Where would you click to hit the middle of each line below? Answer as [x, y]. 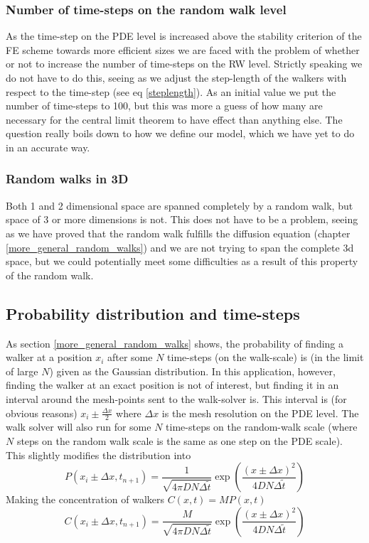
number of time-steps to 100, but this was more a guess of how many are [164, 106]
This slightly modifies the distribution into [98, 455]
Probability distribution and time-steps [153, 313]
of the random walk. [50, 275]
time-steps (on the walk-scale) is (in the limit [266, 357]
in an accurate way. [48, 147]
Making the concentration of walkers [85, 499]
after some [130, 357]
